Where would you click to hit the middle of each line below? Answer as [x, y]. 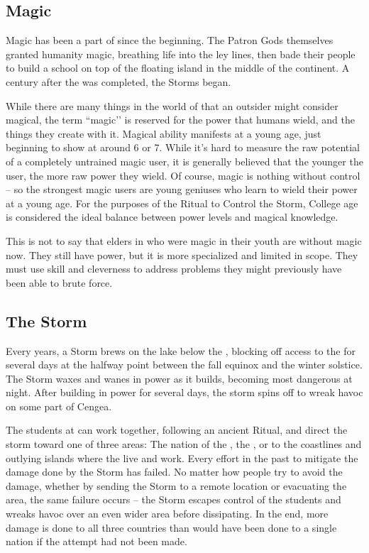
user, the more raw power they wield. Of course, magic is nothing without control [183, 175]
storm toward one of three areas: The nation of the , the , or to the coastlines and [184, 444]
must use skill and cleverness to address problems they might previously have [174, 269]
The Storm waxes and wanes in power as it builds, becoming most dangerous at [179, 378]
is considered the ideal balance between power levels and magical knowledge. [172, 217]
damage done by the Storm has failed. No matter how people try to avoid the [174, 472]
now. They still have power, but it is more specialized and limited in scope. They [182, 254]
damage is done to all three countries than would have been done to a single [171, 527]
